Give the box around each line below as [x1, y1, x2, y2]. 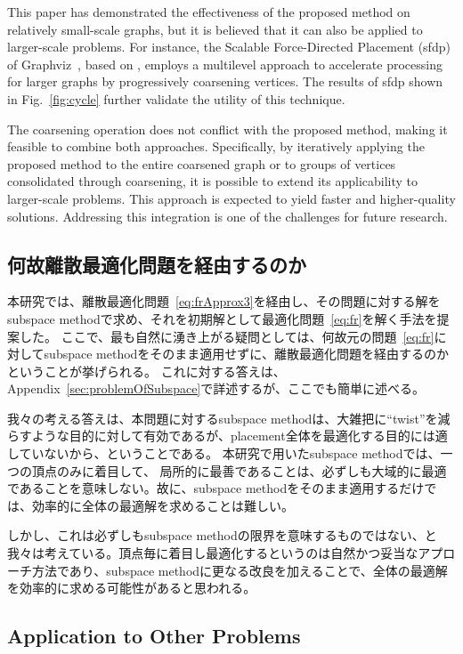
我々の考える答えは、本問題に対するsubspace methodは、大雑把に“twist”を [7, 408, 438, 427]
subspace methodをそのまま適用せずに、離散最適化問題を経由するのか [44, 344, 449, 363]
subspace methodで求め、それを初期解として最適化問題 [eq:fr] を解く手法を [7, 309, 437, 327]
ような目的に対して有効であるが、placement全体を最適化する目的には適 [31, 426, 448, 445]
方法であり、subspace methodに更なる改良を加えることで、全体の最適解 [31, 561, 448, 579]
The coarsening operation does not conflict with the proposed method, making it [7, 119, 448, 138]
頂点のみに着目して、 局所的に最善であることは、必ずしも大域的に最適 [31, 461, 447, 480]
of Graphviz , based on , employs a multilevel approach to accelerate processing [7, 54, 443, 73]
